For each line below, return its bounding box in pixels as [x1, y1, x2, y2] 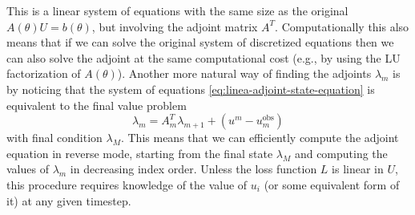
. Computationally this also [275, 18, 409, 34]
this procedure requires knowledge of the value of [6, 176, 248, 193]
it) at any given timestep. [6, 192, 131, 209]
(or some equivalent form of [264, 176, 400, 193]
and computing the [294, 144, 388, 161]
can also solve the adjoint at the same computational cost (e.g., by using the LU [6, 49, 401, 66]
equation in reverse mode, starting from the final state [6, 144, 273, 161]
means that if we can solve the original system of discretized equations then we [6, 34, 394, 51]
